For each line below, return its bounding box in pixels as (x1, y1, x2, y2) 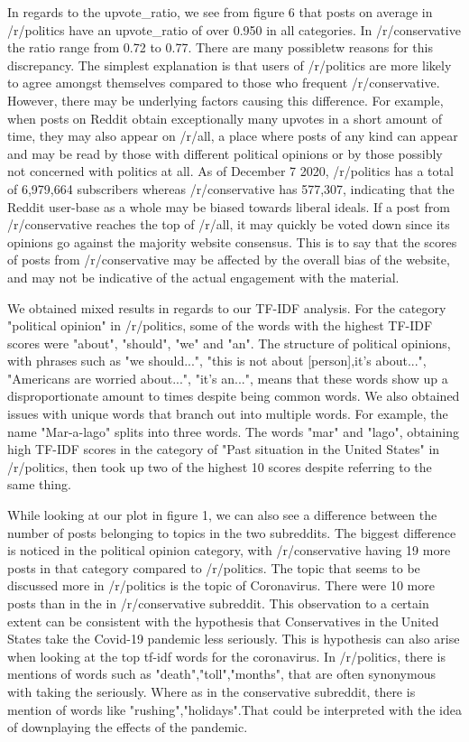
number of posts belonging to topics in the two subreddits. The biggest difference (7, 523, 456, 542)
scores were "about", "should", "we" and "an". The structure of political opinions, (7, 333, 451, 352)
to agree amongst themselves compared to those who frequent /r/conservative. (7, 73, 440, 92)
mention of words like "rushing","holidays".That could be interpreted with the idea (7, 700, 462, 719)
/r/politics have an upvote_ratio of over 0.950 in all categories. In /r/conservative (7, 20, 461, 39)
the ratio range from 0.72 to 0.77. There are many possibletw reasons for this (7, 38, 433, 57)
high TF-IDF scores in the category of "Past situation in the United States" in (7, 440, 440, 459)
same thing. (7, 475, 71, 494)
